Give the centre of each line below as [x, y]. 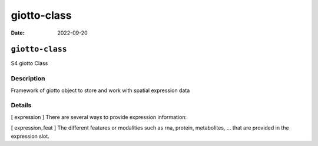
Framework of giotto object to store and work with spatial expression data [100, 90]
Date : [18, 33]
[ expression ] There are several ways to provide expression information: [99, 117]
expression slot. [30, 136]
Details [21, 106]
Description [28, 79]
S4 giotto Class [29, 63]
